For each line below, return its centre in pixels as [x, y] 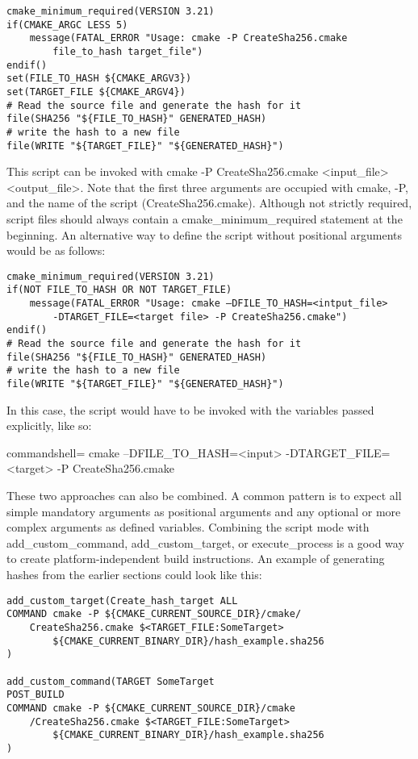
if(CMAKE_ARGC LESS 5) [67, 25]
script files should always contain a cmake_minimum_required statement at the [205, 219]
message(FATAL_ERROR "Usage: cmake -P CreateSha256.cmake [188, 38]
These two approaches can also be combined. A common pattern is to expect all [204, 496]
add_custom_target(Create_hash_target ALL [122, 601]
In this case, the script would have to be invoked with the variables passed [190, 409]
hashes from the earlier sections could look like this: [134, 575]
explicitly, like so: [49, 425]
